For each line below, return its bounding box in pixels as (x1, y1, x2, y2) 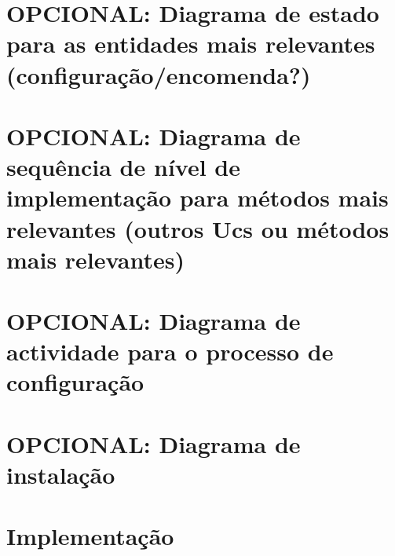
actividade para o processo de (6, 335, 334, 368)
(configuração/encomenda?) (6, 58, 311, 90)
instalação (6, 459, 115, 490)
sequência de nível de (6, 151, 240, 183)
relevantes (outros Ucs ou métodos (6, 212, 390, 244)
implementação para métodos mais (6, 181, 389, 214)
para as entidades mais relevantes (6, 27, 375, 60)
